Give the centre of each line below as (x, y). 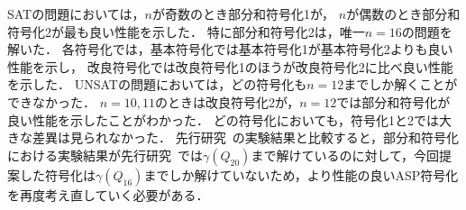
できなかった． (51, 101)
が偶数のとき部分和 (403, 14)
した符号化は (57, 174)
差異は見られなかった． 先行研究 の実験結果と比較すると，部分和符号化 (246, 137)
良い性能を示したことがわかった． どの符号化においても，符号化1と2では (223, 119)
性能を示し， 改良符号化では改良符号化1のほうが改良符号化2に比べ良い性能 (230, 66)
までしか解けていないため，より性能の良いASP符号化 (301, 174)
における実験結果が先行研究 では (105, 155)
